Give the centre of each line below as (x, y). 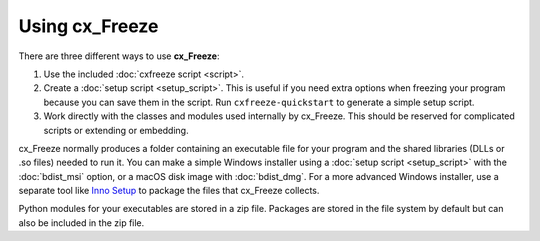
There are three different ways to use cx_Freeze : (119, 56)
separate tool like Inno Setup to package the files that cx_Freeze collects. (169, 191)
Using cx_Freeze (88, 26)
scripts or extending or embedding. (116, 130)
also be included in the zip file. (81, 222)
